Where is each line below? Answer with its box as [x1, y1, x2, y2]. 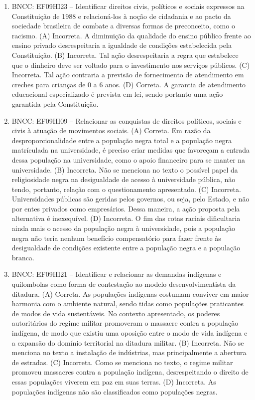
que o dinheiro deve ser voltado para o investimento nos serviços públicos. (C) [11, 59, 250, 70]
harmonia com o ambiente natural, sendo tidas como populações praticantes [11, 298, 244, 309]
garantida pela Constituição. [11, 98, 99, 109]
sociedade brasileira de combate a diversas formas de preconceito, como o [11, 20, 235, 31]
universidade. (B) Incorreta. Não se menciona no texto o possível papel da [11, 164, 238, 175]
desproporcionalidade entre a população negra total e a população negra [11, 135, 232, 145]
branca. [11, 252, 34, 262]
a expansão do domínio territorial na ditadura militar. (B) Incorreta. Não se [11, 337, 244, 348]
